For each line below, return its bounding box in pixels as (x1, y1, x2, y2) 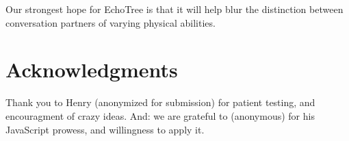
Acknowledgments (5, 55, 178, 84)
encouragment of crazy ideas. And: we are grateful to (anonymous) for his (5, 108, 315, 123)
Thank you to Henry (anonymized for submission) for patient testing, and (5, 95, 315, 110)
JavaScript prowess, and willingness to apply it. (5, 122, 205, 136)
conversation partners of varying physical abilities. (5, 15, 216, 29)
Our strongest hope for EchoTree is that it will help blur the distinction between (5, 2, 344, 16)
